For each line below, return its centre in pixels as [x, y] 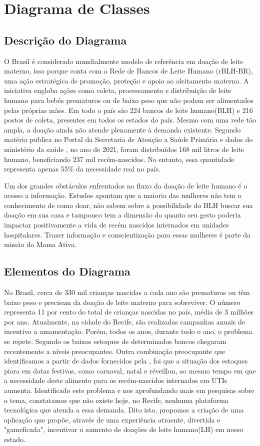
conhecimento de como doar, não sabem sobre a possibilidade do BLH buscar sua [128, 205]
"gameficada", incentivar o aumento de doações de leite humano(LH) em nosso [124, 429]
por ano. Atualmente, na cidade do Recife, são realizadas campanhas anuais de [125, 321]
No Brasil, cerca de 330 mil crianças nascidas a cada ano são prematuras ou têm [127, 292]
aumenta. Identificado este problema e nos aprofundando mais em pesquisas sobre [129, 390]
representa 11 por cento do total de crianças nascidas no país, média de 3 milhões [129, 312]
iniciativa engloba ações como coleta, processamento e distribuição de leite [118, 90]
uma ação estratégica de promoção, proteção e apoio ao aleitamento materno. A [126, 80]
